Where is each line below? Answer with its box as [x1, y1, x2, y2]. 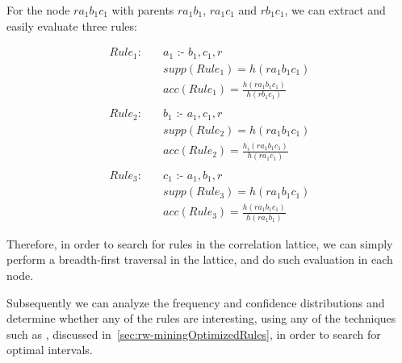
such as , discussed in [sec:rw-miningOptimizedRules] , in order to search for [6, 325, 381, 342]
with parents [111, 2, 174, 18]
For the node [6, 2, 70, 18]
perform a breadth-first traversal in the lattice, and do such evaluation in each [6, 251, 393, 268]
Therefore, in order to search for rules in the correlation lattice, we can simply [6, 235, 393, 252]
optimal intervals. [6, 341, 93, 358]
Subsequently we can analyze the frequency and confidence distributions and [6, 294, 385, 311]
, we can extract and [284, 2, 386, 18]
